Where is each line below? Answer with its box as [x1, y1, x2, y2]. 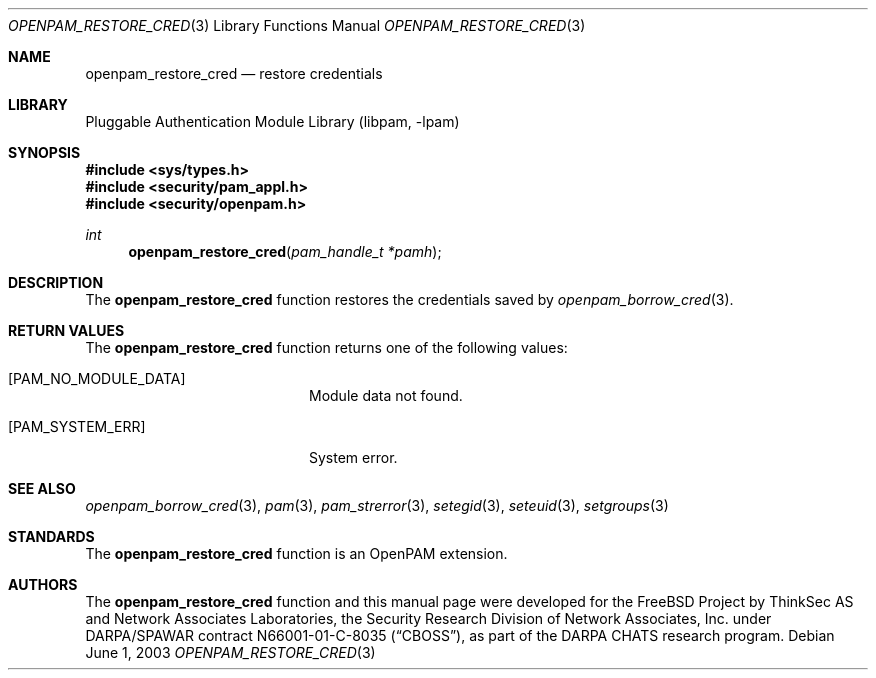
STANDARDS [8, 528, 95, 545]
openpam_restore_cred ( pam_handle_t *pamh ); [128, 243, 442, 260]
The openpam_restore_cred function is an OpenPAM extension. [85, 545, 508, 562]
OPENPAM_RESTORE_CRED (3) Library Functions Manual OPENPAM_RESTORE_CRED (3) [8, 17, 586, 34]
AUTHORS [8, 576, 78, 593]
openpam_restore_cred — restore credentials [85, 65, 383, 82]
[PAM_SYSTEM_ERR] [8, 418, 146, 435]
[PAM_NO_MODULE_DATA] [8, 370, 186, 387]
